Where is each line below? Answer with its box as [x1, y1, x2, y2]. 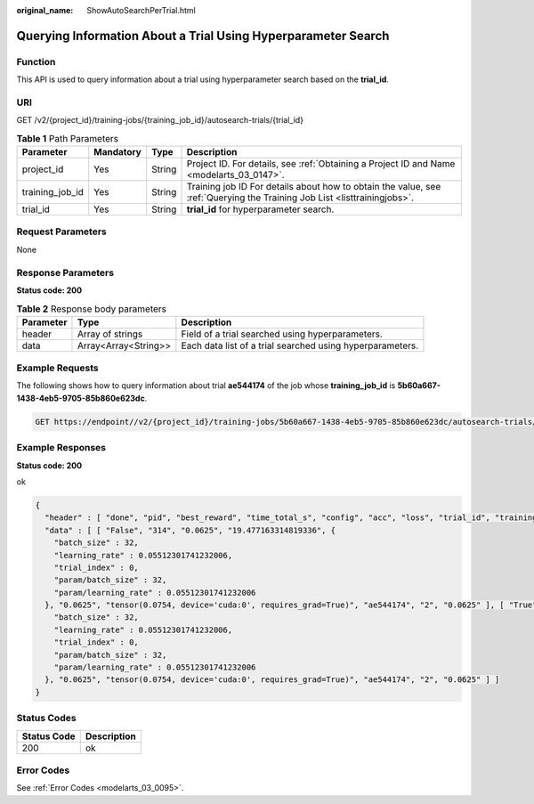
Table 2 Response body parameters [16, 303, 166, 315]
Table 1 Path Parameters [16, 132, 119, 144]
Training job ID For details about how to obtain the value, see [186, 181, 441, 193]
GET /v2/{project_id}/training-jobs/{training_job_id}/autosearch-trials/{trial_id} [16, 115, 304, 126]
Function [16, 55, 56, 68]
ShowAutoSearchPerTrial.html [86, 5, 196, 15]
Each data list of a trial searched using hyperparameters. [181, 339, 419, 352]
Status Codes [16, 712, 77, 725]
